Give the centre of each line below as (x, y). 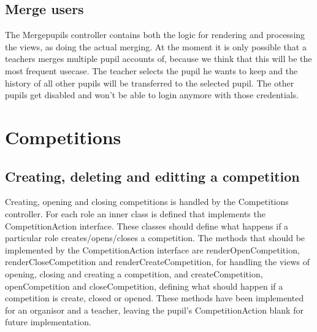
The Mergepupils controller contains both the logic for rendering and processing (155, 35)
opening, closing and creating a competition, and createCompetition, (134, 273)
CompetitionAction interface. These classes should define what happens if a (147, 226)
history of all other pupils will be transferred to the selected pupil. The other (150, 83)
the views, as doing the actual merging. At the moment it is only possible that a (156, 46)
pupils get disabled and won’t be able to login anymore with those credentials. (152, 95)
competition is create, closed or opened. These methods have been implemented (155, 298)
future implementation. (48, 322)
